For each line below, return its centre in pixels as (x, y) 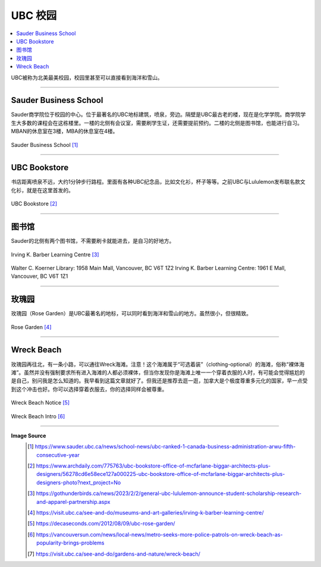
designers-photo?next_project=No (79, 483)
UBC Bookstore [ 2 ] (34, 204)
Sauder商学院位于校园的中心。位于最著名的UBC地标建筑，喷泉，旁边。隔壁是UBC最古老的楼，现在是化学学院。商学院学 (158, 115)
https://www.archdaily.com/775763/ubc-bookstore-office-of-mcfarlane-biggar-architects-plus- (153, 466)
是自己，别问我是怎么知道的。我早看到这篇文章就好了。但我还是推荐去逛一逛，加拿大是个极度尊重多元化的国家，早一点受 (159, 381)
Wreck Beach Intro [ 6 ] (38, 416)
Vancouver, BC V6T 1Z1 (40, 276)
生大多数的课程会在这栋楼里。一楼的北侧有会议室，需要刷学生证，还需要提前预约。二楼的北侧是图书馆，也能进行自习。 (157, 123)
